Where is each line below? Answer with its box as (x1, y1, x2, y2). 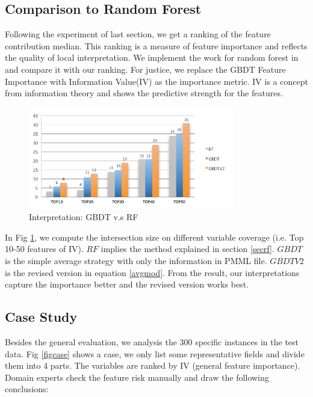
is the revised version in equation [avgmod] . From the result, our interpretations (5, 266, 300, 279)
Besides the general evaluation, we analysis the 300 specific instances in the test (5, 335, 299, 348)
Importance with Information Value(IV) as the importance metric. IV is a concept (5, 75, 308, 87)
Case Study (5, 307, 78, 326)
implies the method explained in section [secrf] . (101, 242, 274, 255)
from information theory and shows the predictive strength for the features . (5, 87, 283, 99)
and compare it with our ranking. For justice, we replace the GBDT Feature (5, 63, 286, 75)
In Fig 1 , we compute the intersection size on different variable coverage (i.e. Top (5, 230, 304, 243)
